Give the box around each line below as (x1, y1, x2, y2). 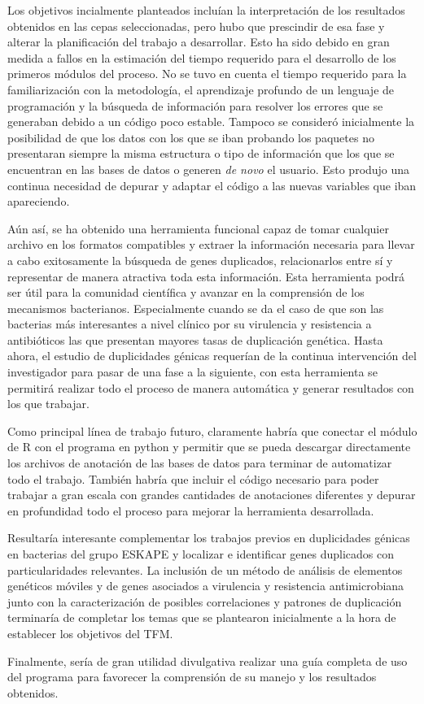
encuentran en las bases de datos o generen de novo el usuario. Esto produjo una (7, 160, 410, 177)
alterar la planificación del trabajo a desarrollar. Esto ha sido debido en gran (7, 33, 390, 50)
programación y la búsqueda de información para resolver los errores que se (7, 97, 383, 114)
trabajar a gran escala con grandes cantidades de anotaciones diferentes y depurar (7, 486, 416, 503)
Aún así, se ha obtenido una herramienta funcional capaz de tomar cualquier (7, 219, 389, 237)
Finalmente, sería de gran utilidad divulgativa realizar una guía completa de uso (7, 652, 408, 669)
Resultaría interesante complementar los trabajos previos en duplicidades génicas (7, 529, 410, 546)
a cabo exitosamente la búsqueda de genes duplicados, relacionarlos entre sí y (7, 251, 393, 268)
